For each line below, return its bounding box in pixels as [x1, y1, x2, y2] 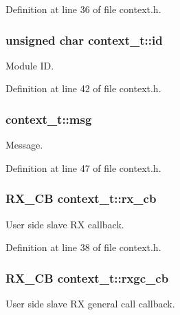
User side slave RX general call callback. [5, 296, 175, 311]
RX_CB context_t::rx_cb [5, 190, 157, 207]
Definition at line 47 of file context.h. [5, 160, 161, 175]
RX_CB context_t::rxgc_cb [5, 269, 169, 286]
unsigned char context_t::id [5, 31, 163, 48]
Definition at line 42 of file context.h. [5, 81, 161, 96]
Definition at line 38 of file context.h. [5, 240, 161, 254]
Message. [5, 138, 43, 152]
